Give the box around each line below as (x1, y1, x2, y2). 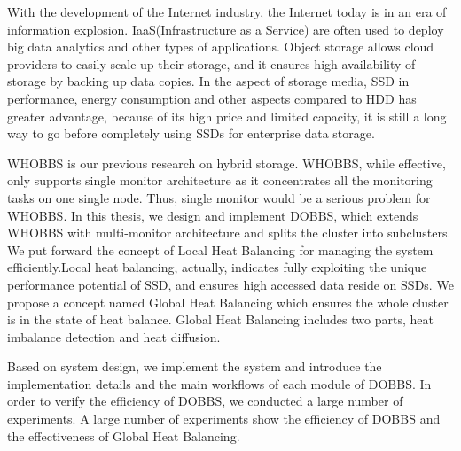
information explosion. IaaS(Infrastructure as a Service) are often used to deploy (7, 19, 444, 38)
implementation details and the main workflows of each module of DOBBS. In (7, 374, 432, 393)
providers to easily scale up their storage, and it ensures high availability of (7, 54, 416, 73)
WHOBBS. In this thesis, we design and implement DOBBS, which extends (7, 206, 418, 224)
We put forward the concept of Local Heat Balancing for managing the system (7, 240, 434, 259)
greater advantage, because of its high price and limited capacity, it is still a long (7, 106, 447, 125)
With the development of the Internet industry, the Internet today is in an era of (7, 3, 447, 20)
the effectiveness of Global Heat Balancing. (7, 426, 240, 445)
